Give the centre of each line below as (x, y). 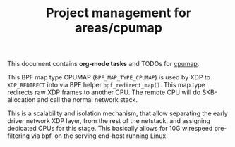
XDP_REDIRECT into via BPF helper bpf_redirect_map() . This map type (107, 85)
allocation (22, 100)
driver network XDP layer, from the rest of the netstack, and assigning (109, 121)
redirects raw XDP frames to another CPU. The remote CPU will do (104, 92)
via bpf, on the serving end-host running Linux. (100, 136)
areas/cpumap (119, 28)
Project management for (119, 13)
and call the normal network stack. (88, 100)
